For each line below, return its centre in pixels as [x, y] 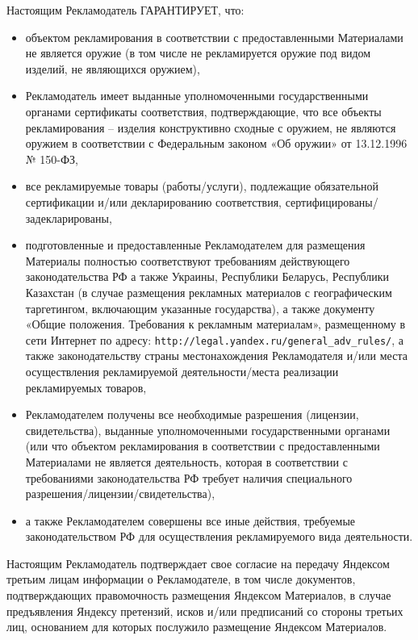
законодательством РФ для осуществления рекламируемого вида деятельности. [219, 536]
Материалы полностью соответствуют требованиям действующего [188, 260]
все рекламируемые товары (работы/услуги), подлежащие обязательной [202, 186]
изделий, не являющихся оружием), [113, 68]
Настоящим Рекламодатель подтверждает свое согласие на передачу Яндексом [198, 563]
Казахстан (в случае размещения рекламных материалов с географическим [209, 292]
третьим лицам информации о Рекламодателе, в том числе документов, [181, 579]
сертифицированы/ [332, 201]
